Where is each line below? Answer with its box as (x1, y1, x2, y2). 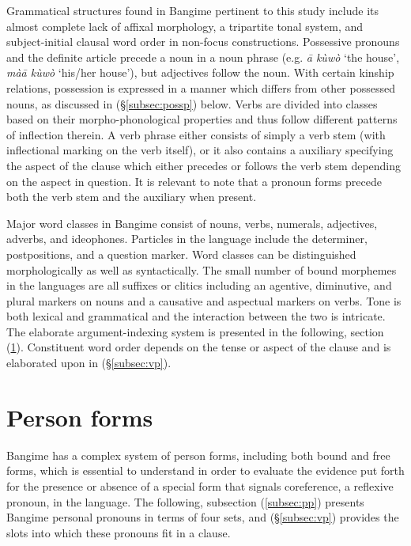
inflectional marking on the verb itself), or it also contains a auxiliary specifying (6, 142, 394, 158)
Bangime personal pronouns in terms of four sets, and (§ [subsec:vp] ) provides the (6, 509, 399, 525)
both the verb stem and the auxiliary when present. (6, 188, 257, 205)
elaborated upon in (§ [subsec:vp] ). (6, 355, 172, 371)
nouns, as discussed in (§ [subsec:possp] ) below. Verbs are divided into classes (6, 95, 378, 112)
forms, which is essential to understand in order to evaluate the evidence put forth (6, 462, 405, 479)
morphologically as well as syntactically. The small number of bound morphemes (6, 261, 397, 278)
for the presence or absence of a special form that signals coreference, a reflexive (6, 477, 394, 494)
